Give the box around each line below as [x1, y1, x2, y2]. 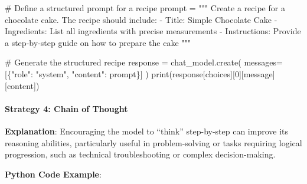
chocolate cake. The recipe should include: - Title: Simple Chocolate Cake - [5, 13, 277, 25]
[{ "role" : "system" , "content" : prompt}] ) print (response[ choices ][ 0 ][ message [5, 67, 273, 80]
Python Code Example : [5, 167, 102, 180]
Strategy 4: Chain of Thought [5, 102, 128, 114]
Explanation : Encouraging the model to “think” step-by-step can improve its [5, 124, 289, 137]
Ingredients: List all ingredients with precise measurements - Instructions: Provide [5, 25, 301, 37]
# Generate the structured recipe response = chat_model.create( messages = [5, 56, 283, 68]
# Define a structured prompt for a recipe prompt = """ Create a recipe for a [5, 2, 285, 14]
